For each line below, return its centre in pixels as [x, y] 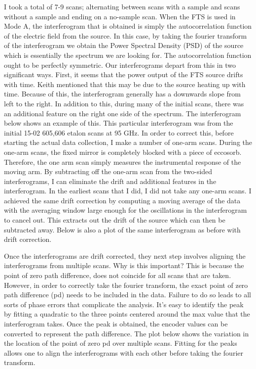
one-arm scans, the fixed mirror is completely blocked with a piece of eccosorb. [123, 152]
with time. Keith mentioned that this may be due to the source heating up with [125, 84]
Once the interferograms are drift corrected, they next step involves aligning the [125, 255]
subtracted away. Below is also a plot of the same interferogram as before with [122, 229]
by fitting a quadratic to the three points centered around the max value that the [127, 314]
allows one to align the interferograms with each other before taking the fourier [124, 352]
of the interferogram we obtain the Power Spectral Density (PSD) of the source [124, 45]
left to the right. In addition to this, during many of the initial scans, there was [124, 103]
